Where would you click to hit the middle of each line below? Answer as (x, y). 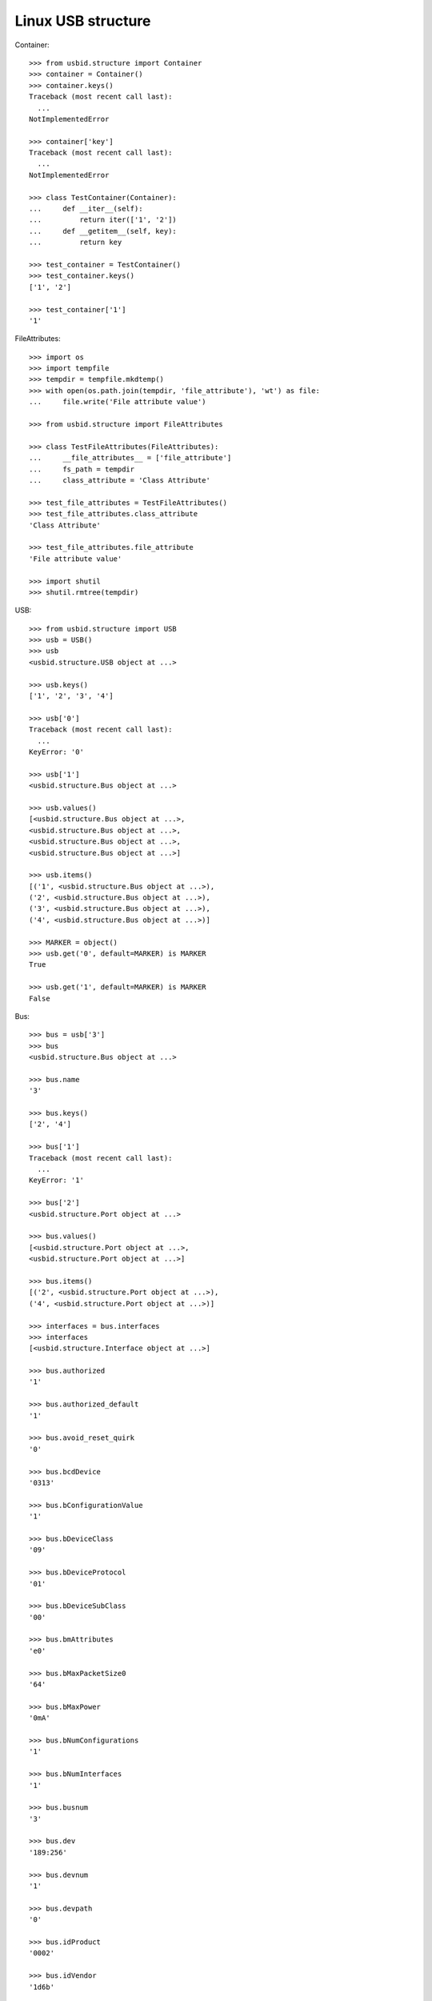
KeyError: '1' (56, 1180)
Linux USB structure (83, 21)
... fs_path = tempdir (82, 469)
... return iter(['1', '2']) (103, 220)
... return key (76, 243)
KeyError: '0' (56, 752)
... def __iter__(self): (86, 209)
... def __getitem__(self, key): (103, 231)
